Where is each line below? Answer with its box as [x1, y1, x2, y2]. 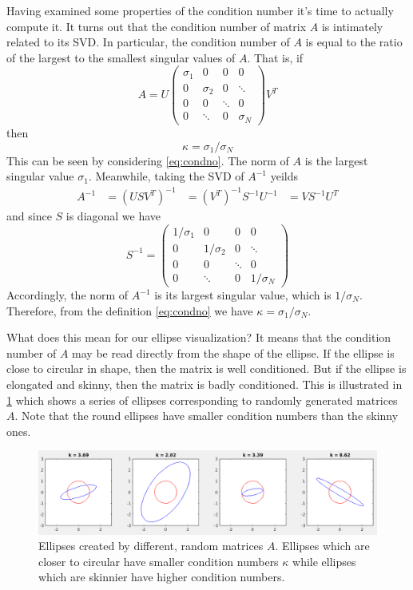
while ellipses [292, 552, 356, 569]
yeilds [270, 168, 298, 184]
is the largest [304, 152, 368, 168]
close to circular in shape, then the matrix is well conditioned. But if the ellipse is [6, 360, 407, 377]
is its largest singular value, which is [154, 287, 332, 303]
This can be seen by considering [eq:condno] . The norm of [6, 152, 289, 168]
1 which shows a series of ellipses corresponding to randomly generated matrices [6, 391, 398, 408]
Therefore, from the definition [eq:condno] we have [6, 302, 253, 319]
